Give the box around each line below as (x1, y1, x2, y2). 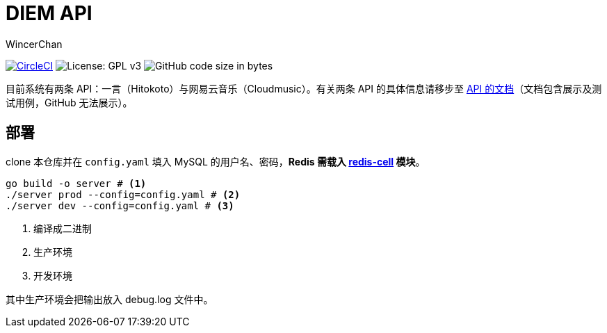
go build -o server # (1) (6, 177, 147, 189)
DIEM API (6, 1, 92, 25)
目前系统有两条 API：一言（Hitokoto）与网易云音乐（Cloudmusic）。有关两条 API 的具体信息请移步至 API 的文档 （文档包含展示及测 (6, 82, 602, 95)
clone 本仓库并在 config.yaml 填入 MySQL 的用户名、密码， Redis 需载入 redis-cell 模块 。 (6, 155, 426, 168)
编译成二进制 (33, 222, 92, 234)
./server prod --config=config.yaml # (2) (6, 188, 241, 200)
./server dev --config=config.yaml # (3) (6, 200, 234, 211)
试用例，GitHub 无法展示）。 (6, 96, 133, 108)
